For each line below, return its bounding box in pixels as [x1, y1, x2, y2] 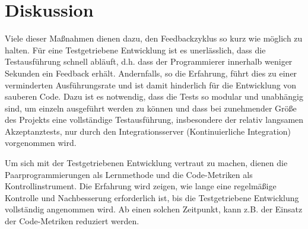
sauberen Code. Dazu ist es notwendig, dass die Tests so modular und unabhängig [5, 90, 303, 103]
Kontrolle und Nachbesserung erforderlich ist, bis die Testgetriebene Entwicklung [5, 191, 299, 203]
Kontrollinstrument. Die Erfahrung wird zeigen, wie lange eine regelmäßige [5, 180, 277, 192]
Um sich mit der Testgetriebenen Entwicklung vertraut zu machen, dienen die [5, 157, 288, 169]
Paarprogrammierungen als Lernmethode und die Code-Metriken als [5, 168, 253, 180]
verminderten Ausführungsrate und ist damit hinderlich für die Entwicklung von [5, 78, 297, 91]
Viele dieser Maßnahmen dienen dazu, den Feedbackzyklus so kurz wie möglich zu [5, 32, 303, 44]
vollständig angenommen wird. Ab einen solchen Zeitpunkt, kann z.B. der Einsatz [5, 203, 303, 215]
